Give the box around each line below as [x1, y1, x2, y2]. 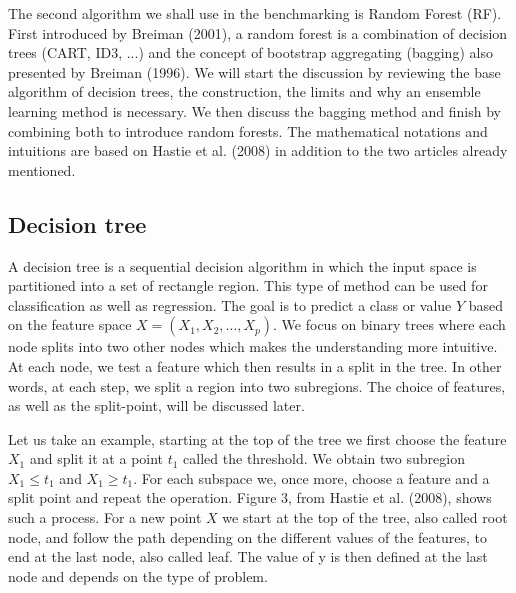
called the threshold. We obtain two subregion [183, 448, 465, 469]
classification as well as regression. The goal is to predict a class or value [8, 294, 452, 315]
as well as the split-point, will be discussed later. [8, 395, 305, 416]
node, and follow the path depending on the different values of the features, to [8, 526, 487, 547]
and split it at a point [29, 448, 164, 469]
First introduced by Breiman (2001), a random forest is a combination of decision [8, 22, 508, 43]
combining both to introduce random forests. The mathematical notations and [8, 120, 488, 141]
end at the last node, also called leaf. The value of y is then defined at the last [8, 546, 488, 567]
